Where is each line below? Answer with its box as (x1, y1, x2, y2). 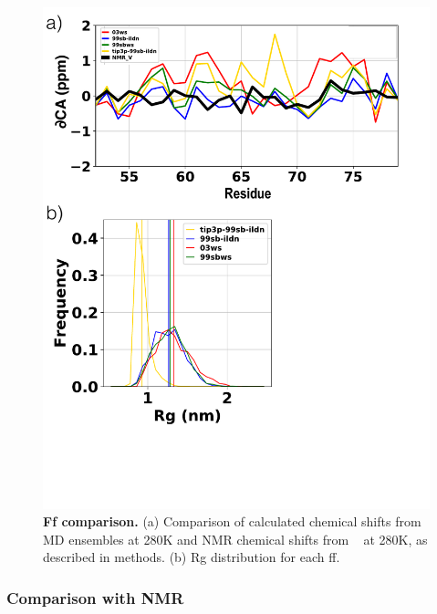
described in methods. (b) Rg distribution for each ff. (43, 547, 340, 567)
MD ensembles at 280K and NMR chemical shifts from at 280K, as (43, 529, 428, 548)
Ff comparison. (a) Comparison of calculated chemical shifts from (43, 512, 421, 531)
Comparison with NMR (6, 586, 184, 609)
